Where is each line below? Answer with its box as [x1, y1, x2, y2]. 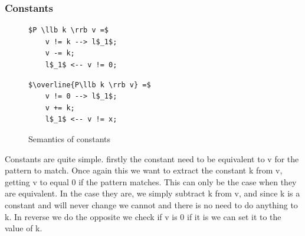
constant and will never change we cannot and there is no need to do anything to [5, 198, 298, 211]
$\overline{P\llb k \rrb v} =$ [28, 80, 151, 89]
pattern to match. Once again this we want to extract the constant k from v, [5, 164, 283, 176]
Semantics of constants [28, 132, 111, 145]
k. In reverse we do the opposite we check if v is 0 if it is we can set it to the [5, 210, 281, 222]
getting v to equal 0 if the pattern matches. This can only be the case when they [5, 175, 297, 188]
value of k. [5, 222, 42, 234]
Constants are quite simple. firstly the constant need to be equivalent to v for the [5, 152, 299, 165]
